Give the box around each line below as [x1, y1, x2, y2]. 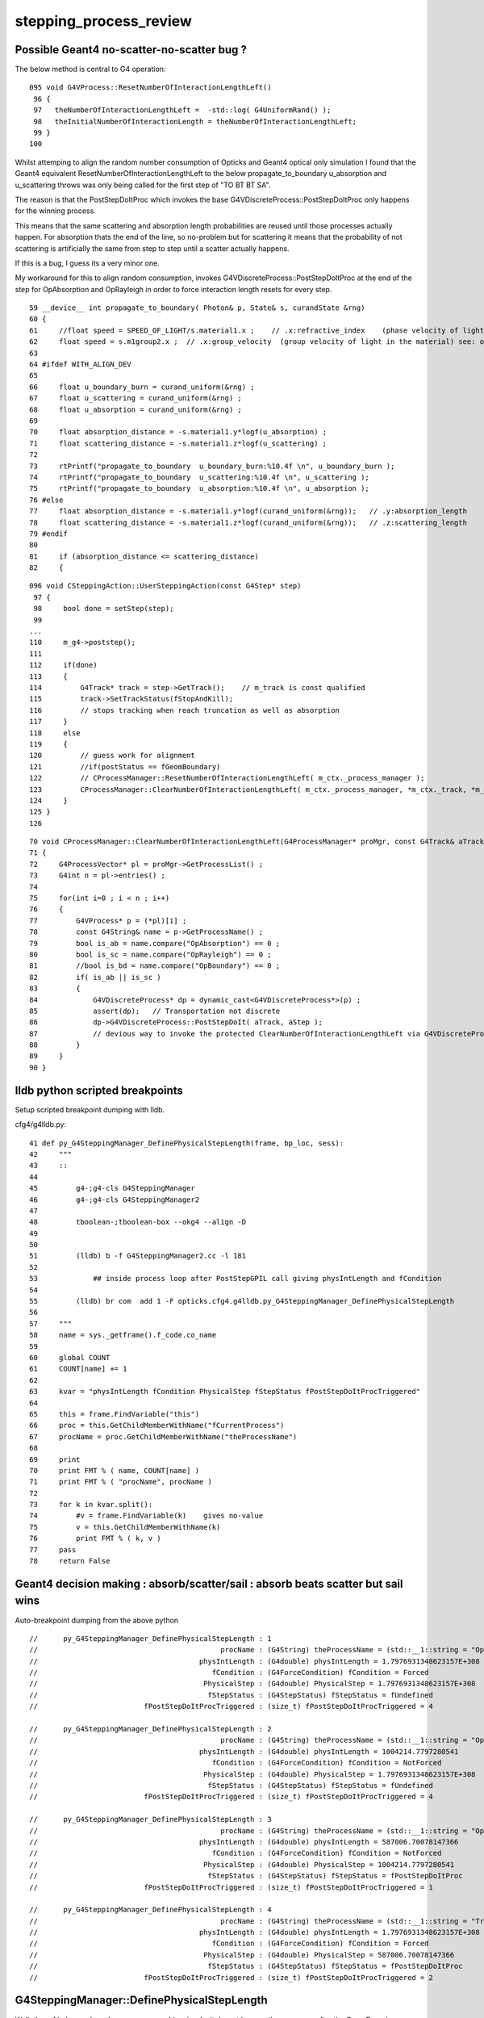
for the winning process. [15, 206, 96, 216]
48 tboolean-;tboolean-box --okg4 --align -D [29, 1217, 246, 1227]
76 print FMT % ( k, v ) [29, 1534, 161, 1543]
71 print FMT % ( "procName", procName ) [29, 1477, 213, 1487]
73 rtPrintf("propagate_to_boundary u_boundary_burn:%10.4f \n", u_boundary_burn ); [29, 461, 395, 471]
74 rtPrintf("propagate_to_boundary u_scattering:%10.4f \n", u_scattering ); [29, 472, 370, 482]
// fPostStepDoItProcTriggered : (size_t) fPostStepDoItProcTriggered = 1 [29, 1882, 433, 1892]
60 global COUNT [29, 1353, 111, 1362]
